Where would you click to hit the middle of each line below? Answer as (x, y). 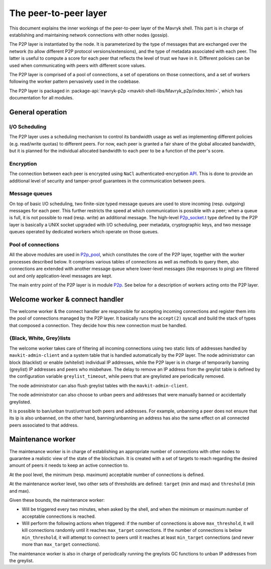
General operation (38, 112)
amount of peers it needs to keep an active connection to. (69, 465)
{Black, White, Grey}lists (40, 338)
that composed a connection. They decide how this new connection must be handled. (98, 325)
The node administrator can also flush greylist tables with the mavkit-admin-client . (99, 385)
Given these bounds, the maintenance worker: (57, 500)
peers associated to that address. (44, 425)
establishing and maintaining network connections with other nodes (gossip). (89, 35)
